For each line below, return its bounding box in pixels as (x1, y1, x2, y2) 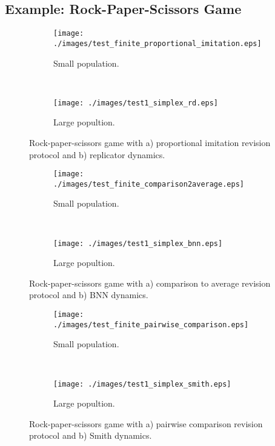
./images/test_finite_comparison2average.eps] (53, 179, 244, 188)
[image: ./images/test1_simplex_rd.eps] (53, 98, 219, 107)
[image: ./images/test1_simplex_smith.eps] (53, 379, 231, 388)
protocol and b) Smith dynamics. (29, 429, 152, 442)
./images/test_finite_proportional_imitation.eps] (53, 39, 262, 48)
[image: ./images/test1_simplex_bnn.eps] (53, 239, 223, 248)
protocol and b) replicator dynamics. (29, 148, 165, 161)
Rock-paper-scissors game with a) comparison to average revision (29, 276, 271, 289)
